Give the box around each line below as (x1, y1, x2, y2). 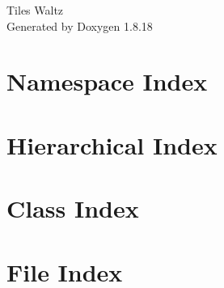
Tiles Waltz (6, 2, 64, 18)
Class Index (6, 192, 139, 225)
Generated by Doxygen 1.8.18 (6, 17, 153, 34)
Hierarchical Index (6, 128, 218, 161)
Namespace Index (6, 65, 208, 98)
